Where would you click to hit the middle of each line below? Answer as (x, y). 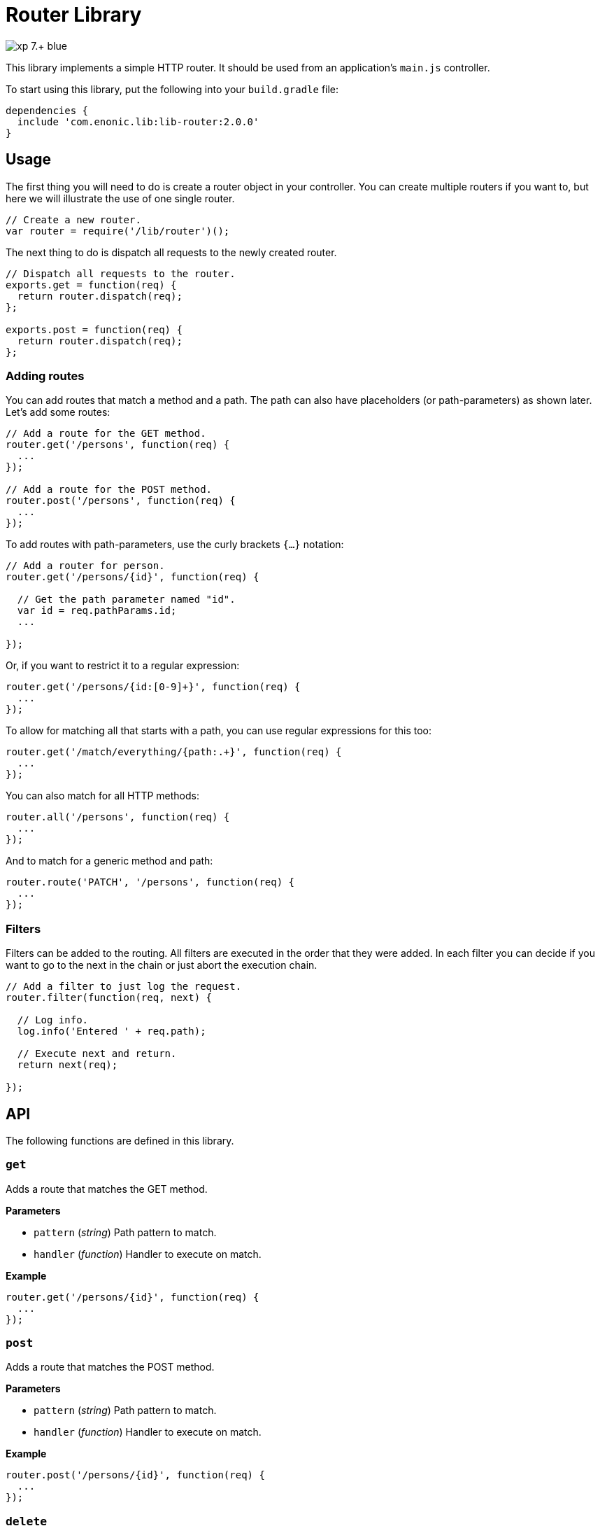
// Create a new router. (73, 219)
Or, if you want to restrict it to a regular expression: (123, 666)
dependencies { (47, 110)
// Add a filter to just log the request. (124, 987)
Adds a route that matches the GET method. (107, 1189)
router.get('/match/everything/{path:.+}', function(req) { (174, 752)
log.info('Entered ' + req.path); (112, 1031)
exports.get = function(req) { (91, 285)
